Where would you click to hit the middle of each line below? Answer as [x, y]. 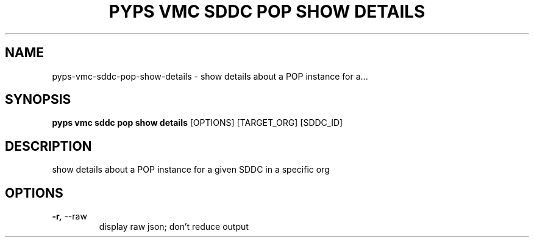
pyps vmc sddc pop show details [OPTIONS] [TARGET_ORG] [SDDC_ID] [198, 123]
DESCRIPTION [48, 146]
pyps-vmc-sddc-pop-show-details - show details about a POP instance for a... [210, 76]
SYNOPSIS [38, 100]
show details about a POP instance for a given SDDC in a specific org [191, 170]
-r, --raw [69, 216]
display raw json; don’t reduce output [174, 227]
